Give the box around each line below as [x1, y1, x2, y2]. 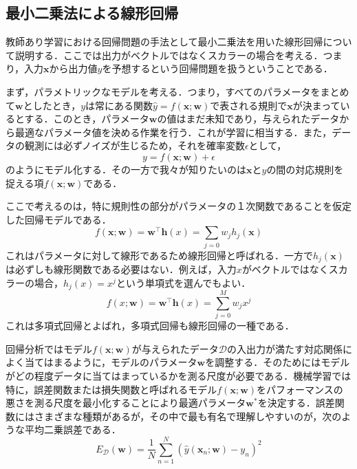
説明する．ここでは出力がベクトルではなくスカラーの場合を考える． [14, 47, 323, 62]
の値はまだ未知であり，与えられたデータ [157, 111, 340, 126]
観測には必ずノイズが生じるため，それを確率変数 [24, 138, 245, 153]
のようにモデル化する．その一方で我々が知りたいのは [6, 162, 246, 176]
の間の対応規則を [266, 162, 344, 176]
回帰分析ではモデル [6, 341, 92, 356]
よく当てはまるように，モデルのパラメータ [6, 355, 197, 369]
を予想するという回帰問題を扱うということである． [102, 61, 333, 76]
